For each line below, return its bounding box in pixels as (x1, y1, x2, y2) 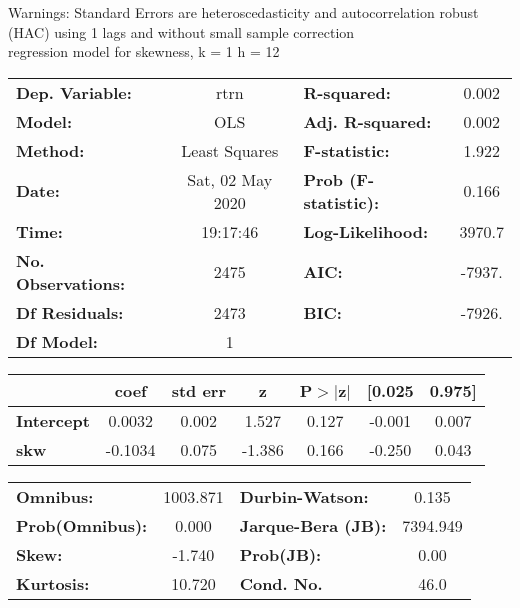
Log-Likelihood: (303, 219, 429, 243)
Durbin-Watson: (239, 484, 369, 508)
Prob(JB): (239, 542, 322, 566)
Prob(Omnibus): (16, 513, 148, 537)
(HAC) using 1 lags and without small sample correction (8, 21, 355, 42)
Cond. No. (239, 571, 323, 595)
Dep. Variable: (16, 80, 132, 104)
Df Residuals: (16, 300, 124, 324)
